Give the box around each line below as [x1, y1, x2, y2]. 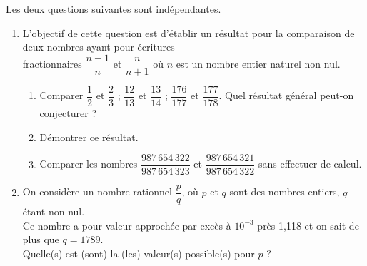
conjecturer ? [39, 105, 97, 120]
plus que [22, 232, 59, 247]
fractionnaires [22, 56, 82, 71]
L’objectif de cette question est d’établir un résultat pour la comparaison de [22, 25, 355, 40]
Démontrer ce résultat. [39, 129, 139, 144]
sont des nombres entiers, [229, 184, 340, 199]
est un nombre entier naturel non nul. [176, 56, 341, 71]
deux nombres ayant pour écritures [22, 39, 175, 54]
